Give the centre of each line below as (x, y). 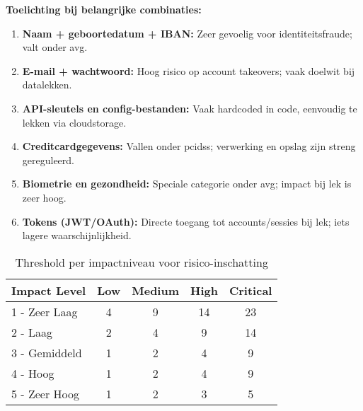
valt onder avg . (55, 47)
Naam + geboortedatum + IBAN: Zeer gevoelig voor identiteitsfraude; (187, 33)
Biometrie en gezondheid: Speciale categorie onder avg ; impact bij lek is (187, 184)
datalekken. (47, 85)
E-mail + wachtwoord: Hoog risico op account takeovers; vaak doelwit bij (189, 70)
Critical (250, 290)
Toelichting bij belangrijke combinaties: (104, 9)
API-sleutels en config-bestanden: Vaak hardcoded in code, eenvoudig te (190, 108)
